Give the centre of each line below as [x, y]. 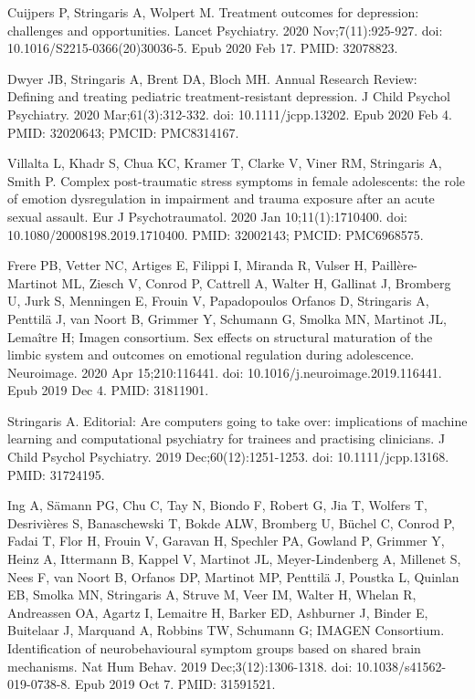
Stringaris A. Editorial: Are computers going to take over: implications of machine [237, 420]
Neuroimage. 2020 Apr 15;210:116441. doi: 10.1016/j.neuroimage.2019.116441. [225, 372]
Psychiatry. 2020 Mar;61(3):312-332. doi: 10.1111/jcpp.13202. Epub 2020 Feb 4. [230, 114]
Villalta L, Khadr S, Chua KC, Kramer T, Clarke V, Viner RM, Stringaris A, [225, 163]
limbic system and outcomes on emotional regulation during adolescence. [211, 355]
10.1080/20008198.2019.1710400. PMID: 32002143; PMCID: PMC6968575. [216, 234]
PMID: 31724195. [56, 474]
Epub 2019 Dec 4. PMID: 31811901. [108, 390]
